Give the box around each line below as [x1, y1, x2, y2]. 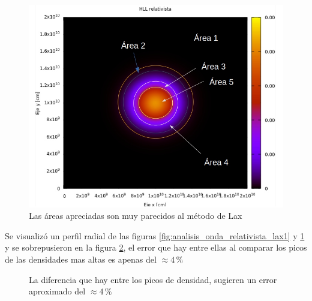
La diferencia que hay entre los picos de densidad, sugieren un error [29, 273, 277, 285]
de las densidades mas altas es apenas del [5, 252, 157, 265]
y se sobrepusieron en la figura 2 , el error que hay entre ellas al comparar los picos [5, 241, 307, 254]
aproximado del [29, 285, 86, 297]
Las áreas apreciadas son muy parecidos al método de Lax [29, 209, 242, 222]
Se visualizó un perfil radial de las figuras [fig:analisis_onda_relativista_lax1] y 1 [5, 229, 305, 242]
